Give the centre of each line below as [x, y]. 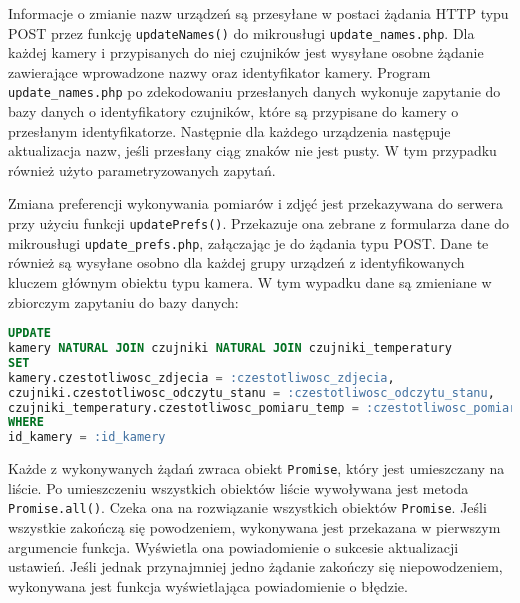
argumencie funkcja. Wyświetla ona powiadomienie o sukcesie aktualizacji [233, 546]
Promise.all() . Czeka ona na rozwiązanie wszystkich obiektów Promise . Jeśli [247, 507]
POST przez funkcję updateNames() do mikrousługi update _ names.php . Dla [241, 32]
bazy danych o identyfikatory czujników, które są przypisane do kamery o [233, 111]
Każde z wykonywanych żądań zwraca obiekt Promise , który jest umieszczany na [256, 468]
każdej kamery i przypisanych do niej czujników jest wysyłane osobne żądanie [246, 52]
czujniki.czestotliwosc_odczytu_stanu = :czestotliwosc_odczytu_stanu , [251, 392]
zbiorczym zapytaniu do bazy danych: [123, 301]
